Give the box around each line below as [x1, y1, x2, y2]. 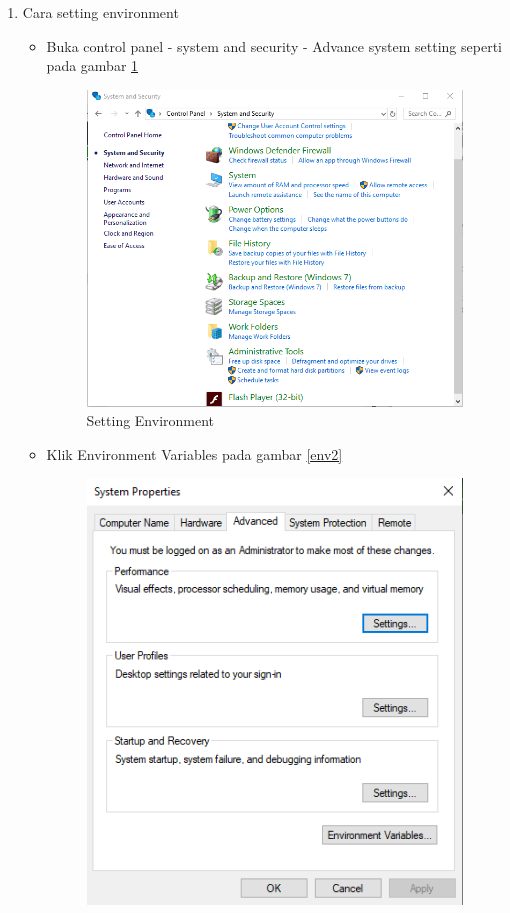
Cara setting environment [22, 2, 179, 22]
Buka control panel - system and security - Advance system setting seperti [46, 35, 502, 56]
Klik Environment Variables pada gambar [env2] [46, 443, 343, 464]
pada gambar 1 [46, 55, 139, 76]
